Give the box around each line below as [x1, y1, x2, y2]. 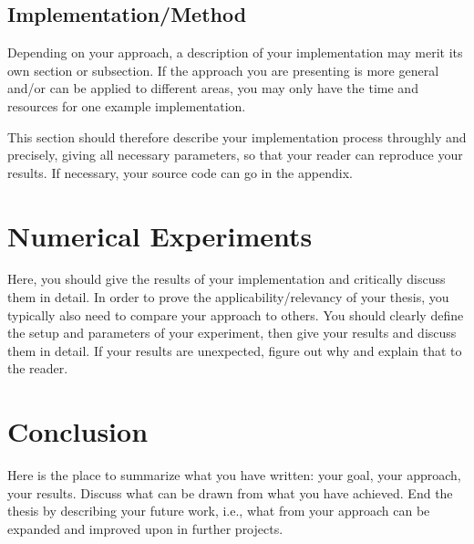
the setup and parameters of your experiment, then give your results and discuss [7, 323, 457, 342]
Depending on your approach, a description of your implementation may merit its [7, 43, 463, 62]
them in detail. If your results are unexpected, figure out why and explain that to [7, 340, 462, 360]
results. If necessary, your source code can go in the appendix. [7, 162, 353, 182]
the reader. [7, 359, 68, 378]
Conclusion [7, 413, 149, 450]
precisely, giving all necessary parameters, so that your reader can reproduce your [7, 145, 463, 164]
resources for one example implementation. [7, 96, 246, 115]
